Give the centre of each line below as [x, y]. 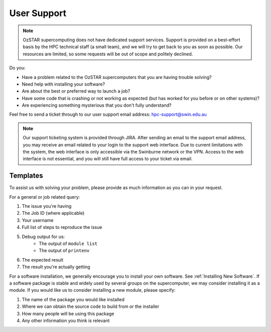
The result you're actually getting [56, 267]
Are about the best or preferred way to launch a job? [76, 91]
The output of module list [68, 243]
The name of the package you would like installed [73, 299]
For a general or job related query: [45, 197]
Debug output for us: [43, 236]
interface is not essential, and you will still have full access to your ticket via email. [108, 159]
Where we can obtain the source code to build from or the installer [91, 306]
